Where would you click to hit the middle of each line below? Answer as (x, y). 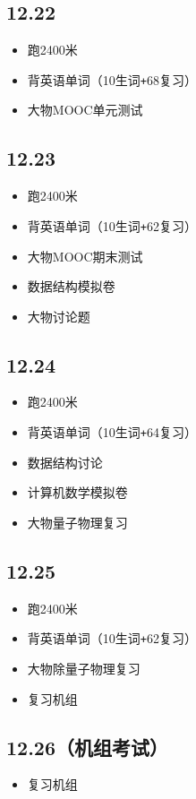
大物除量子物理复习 (84, 668)
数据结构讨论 (65, 462)
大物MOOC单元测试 (85, 110)
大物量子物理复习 (77, 522)
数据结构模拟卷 (71, 286)
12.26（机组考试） (87, 747)
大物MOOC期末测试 (85, 256)
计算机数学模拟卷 (77, 492)
